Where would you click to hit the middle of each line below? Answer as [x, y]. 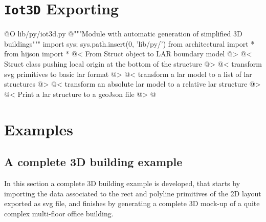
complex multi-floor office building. [59, 213]
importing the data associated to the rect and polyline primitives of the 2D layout [133, 193]
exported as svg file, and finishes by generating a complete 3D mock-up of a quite [132, 203]
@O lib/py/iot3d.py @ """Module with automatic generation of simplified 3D [123, 34]
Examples [39, 129]
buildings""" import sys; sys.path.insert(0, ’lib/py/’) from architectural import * [129, 43]
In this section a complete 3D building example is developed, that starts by [122, 183]
